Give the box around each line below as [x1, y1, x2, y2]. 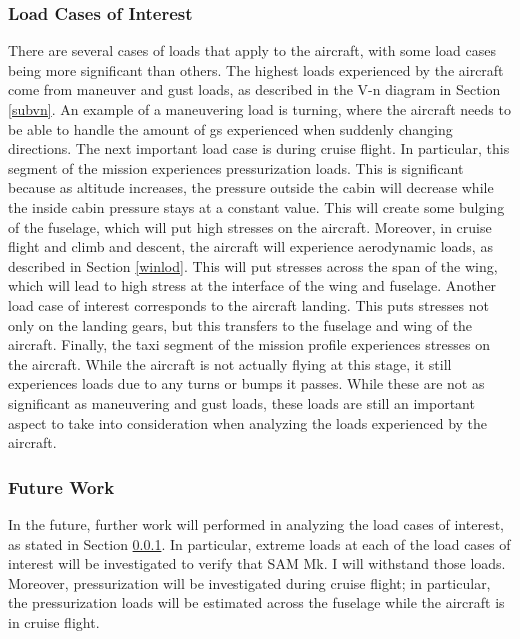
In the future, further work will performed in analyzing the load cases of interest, [8, 513, 504, 534]
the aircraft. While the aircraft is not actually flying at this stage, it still [8, 353, 452, 374]
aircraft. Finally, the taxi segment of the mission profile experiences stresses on [8, 334, 491, 355]
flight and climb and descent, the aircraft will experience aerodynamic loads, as [8, 236, 493, 257]
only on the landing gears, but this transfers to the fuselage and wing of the [8, 314, 473, 335]
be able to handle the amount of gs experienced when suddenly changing [8, 118, 453, 139]
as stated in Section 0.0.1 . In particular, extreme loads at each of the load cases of [8, 533, 511, 554]
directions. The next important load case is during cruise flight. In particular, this [8, 138, 510, 159]
